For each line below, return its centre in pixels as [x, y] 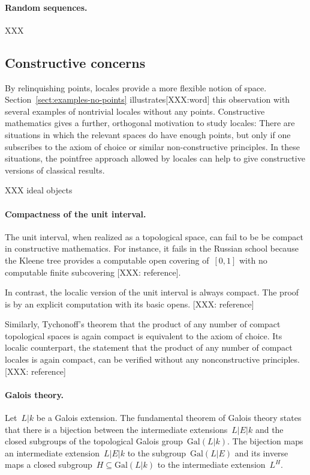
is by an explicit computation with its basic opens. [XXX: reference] [130, 304]
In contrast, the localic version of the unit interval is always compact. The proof [152, 292]
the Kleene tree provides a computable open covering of [107, 260]
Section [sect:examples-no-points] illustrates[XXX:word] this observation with [148, 99]
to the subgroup [157, 452]
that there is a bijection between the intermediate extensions [116, 429]
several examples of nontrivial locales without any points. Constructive [135, 111]
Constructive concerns [75, 62]
